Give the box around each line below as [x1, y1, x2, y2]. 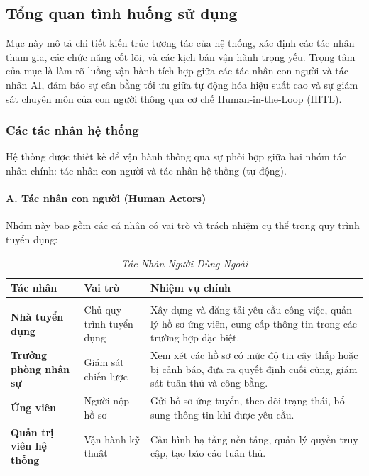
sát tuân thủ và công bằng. [150, 375, 268, 390]
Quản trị [11, 424, 54, 439]
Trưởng [11, 348, 47, 362]
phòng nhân [11, 361, 70, 376]
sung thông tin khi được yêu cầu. [150, 406, 294, 421]
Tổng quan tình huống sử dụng [6, 2, 238, 24]
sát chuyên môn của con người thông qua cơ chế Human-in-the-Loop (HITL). [6, 91, 342, 106]
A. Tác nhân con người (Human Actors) [6, 191, 206, 206]
